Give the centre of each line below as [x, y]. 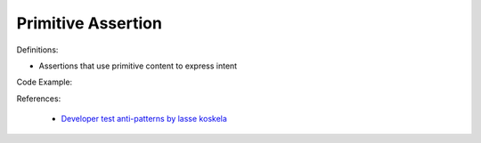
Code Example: [45, 82]
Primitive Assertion [89, 23]
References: [39, 99]
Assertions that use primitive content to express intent [138, 66]
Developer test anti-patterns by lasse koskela [144, 119]
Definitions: [37, 50]
